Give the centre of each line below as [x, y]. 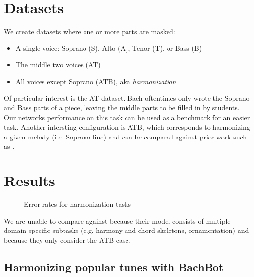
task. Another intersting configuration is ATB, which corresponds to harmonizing [127, 127]
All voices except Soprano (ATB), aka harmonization [96, 81]
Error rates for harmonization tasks [77, 204]
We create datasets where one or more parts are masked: [90, 31]
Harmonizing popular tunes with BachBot [114, 266]
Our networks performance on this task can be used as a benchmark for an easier [127, 117]
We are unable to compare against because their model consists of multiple [117, 220]
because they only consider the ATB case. [67, 240]
